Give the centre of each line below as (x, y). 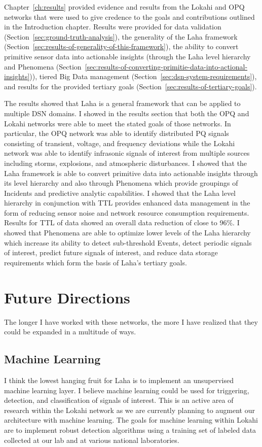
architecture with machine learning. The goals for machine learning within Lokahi (131, 420)
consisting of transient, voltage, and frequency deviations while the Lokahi (120, 143)
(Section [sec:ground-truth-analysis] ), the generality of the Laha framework (121, 36)
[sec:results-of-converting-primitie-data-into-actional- (166, 66)
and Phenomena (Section (43, 66)
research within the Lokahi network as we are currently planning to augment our (129, 410)
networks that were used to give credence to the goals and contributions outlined (129, 16)
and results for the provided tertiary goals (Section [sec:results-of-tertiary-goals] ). (130, 86)
